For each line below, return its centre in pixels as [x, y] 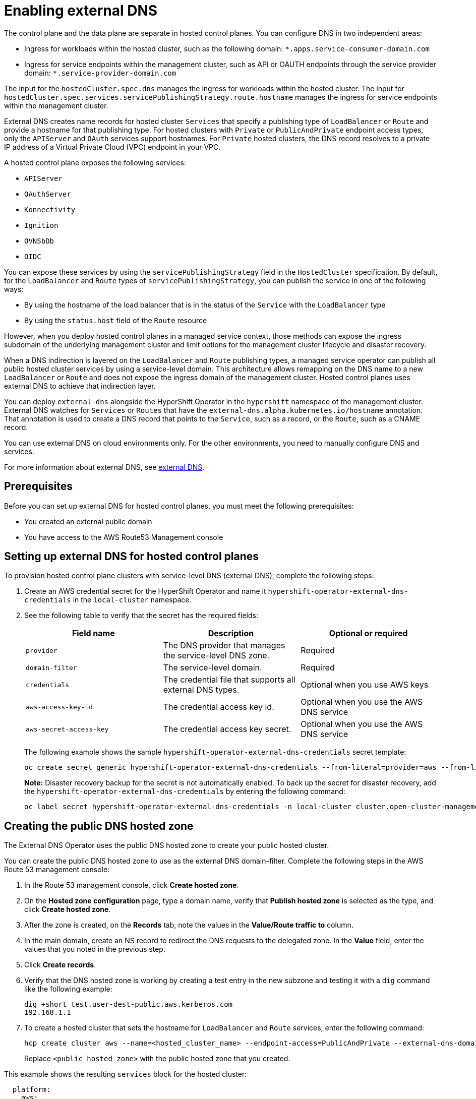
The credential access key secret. [227, 729]
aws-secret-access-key [67, 729]
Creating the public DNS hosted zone [99, 826]
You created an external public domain [88, 521]
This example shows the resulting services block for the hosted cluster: [126, 1074]
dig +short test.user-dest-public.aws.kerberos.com [129, 1004]
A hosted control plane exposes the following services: [95, 162]
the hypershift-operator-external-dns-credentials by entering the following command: [185, 791]
